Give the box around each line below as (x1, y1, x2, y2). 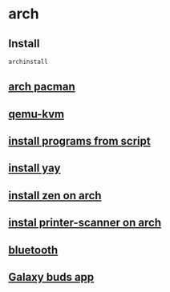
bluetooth (8, 243, 59, 257)
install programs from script (8, 134, 151, 148)
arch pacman (8, 80, 76, 94)
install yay (8, 162, 61, 175)
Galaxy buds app (8, 270, 95, 284)
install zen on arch (8, 189, 102, 202)
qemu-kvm (8, 107, 65, 121)
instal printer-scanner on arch (8, 216, 162, 230)
